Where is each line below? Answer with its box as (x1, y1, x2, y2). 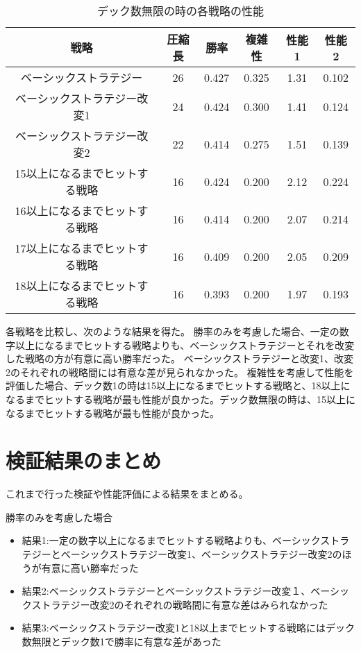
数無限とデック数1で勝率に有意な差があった (22, 634, 221, 649)
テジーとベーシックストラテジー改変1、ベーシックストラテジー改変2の (22, 547, 342, 561)
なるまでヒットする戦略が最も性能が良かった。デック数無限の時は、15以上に (6, 391, 355, 406)
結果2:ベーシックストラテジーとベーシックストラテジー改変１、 (22, 584, 311, 598)
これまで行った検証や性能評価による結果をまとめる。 (6, 486, 249, 501)
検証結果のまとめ (6, 446, 162, 475)
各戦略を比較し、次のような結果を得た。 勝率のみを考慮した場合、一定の (6, 324, 339, 338)
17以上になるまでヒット (15, 240, 137, 256)
